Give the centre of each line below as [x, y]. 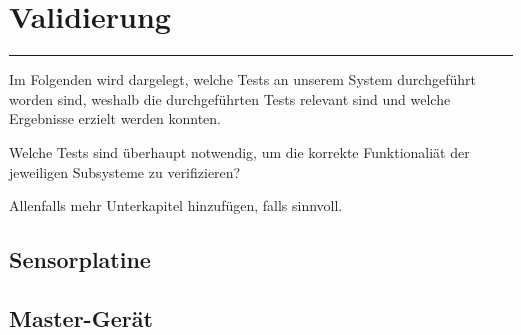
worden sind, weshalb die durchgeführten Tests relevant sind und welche [230, 98]
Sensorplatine [80, 259]
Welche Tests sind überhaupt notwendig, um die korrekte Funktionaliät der [239, 151]
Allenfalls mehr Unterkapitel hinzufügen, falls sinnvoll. [176, 205]
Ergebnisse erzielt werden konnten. [115, 118]
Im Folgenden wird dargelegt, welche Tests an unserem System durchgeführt [242, 79]
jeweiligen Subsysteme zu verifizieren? [125, 171]
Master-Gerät [81, 317]
